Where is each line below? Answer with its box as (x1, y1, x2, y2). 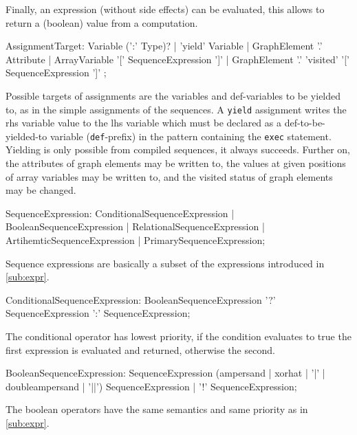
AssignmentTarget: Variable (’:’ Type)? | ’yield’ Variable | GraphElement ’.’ (6, 38, 323, 53)
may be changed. (6, 183, 76, 197)
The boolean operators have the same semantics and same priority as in (6, 402, 308, 416)
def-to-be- (284, 115, 325, 130)
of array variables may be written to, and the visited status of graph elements (6, 169, 333, 183)
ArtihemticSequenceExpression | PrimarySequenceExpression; (6, 233, 266, 247)
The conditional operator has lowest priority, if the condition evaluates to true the (6, 329, 351, 343)
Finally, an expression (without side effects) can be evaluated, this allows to (6, 2, 325, 16)
